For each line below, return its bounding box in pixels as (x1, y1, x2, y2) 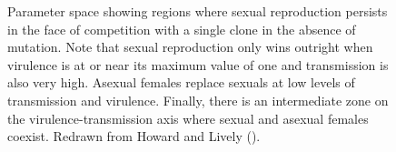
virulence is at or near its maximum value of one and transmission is (7, 55, 389, 74)
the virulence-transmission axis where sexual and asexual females (7, 108, 369, 127)
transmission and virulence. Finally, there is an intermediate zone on (7, 90, 389, 109)
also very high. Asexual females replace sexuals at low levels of (7, 73, 355, 92)
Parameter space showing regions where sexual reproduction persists (7, 2, 388, 20)
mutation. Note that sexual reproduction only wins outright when (7, 37, 373, 56)
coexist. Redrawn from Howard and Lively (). (7, 127, 261, 146)
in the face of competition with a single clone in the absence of (7, 19, 356, 38)
